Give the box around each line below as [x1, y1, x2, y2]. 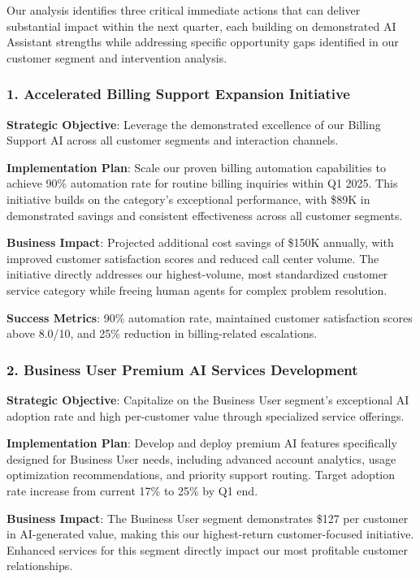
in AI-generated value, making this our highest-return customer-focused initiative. [6, 525, 414, 542]
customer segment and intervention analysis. [6, 49, 227, 66]
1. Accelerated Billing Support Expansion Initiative [6, 84, 350, 104]
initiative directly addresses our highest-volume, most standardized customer [6, 266, 388, 283]
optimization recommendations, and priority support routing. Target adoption [6, 466, 396, 483]
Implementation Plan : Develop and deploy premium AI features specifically [6, 434, 397, 452]
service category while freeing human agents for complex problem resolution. [6, 281, 388, 298]
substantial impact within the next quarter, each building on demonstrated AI [6, 17, 396, 34]
